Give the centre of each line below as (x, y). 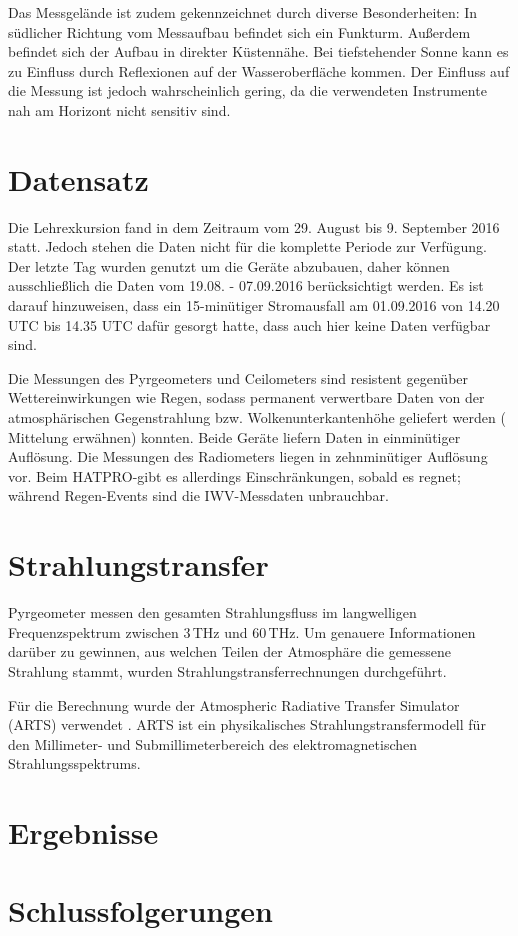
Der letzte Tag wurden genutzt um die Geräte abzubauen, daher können (229, 265)
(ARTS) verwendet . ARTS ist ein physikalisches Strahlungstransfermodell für (247, 724)
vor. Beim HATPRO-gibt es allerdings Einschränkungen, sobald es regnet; (234, 475)
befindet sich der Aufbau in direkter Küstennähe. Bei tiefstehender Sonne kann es (258, 51)
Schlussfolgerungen (140, 910)
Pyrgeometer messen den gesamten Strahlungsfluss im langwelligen (212, 612)
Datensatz (78, 178)
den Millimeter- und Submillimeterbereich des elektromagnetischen (213, 743)
